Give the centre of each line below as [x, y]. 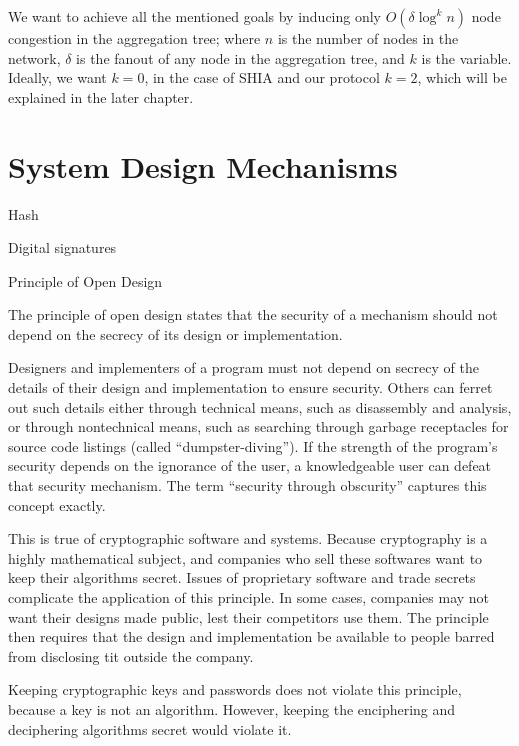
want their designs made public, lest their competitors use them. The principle [248, 616]
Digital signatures [62, 247]
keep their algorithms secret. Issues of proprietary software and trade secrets [242, 577]
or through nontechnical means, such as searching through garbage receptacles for [258, 426]
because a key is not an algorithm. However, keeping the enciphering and [232, 708]
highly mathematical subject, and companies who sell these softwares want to [245, 557]
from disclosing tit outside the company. [131, 655]
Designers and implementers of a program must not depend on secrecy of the [243, 367]
